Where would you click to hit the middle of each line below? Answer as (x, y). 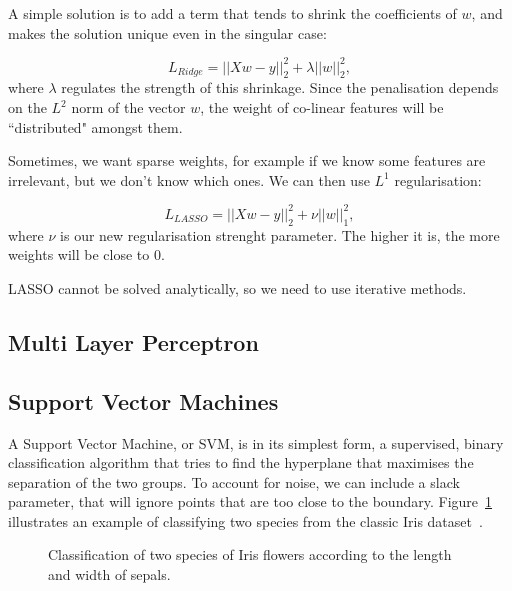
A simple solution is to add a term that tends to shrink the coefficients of (232, 13)
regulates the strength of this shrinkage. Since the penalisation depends (280, 87)
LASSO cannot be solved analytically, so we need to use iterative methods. (237, 287)
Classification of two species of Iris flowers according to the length (250, 554)
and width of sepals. (109, 574)
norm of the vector (128, 107)
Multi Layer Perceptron (133, 341)
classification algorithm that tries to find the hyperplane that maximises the (241, 462)
